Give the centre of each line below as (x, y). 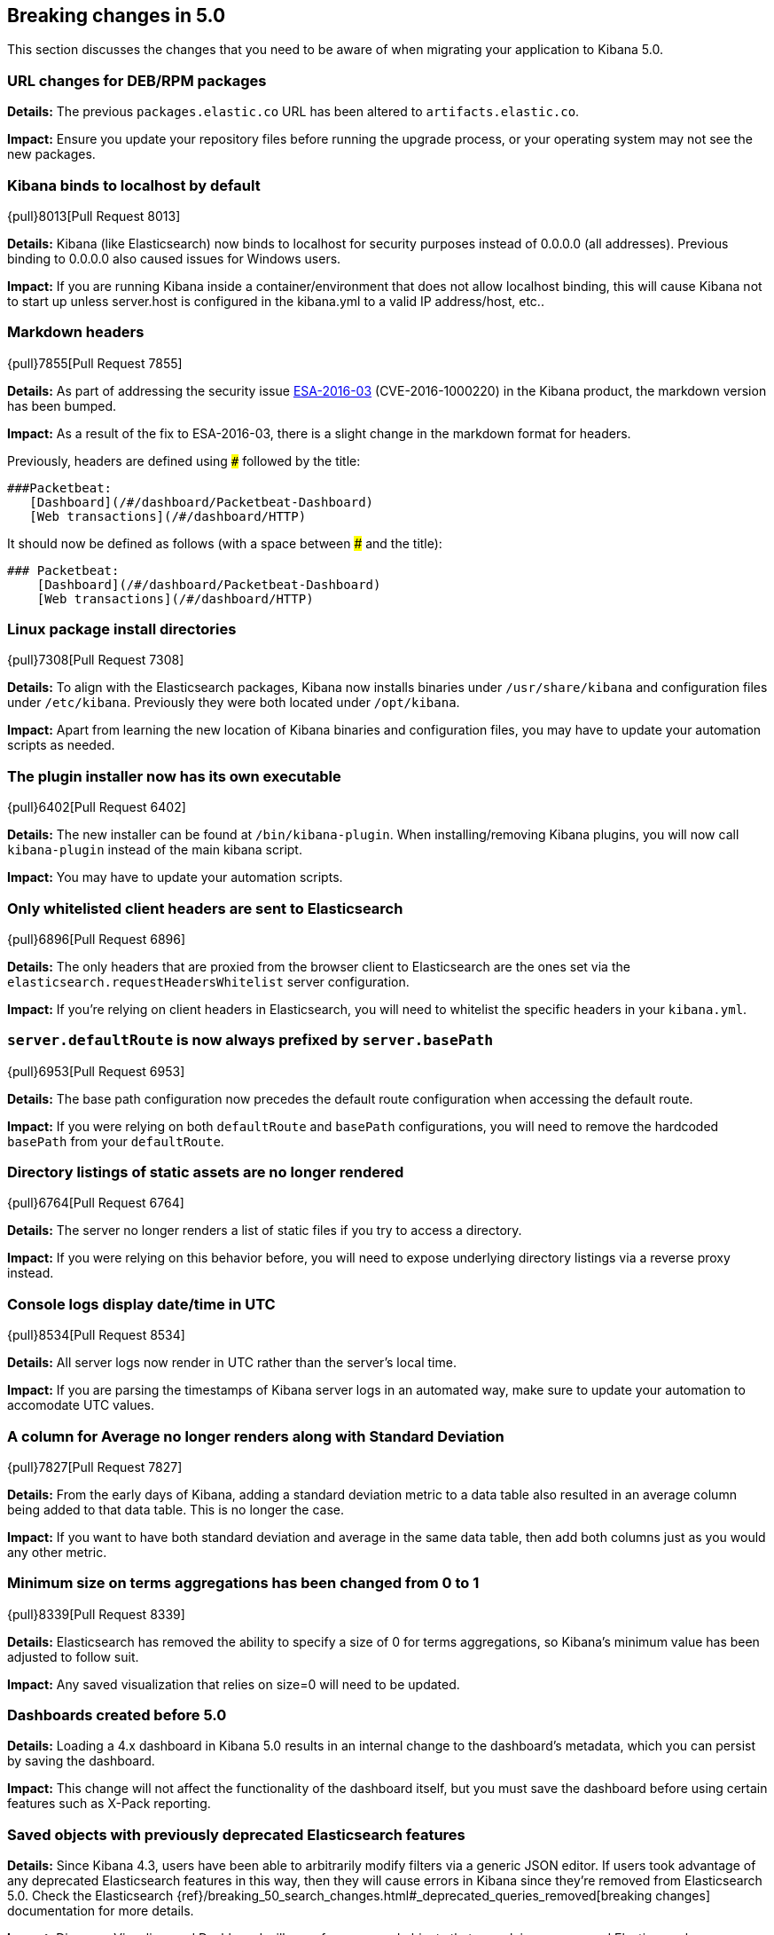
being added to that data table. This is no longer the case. (176, 1509)
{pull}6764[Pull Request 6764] (96, 1203)
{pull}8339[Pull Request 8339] (96, 1614)
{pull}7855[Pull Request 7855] (95, 363)
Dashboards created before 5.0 (117, 1715)
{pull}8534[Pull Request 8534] (96, 1335)
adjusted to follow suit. (73, 1656)
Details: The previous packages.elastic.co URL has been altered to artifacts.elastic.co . (293, 112)
